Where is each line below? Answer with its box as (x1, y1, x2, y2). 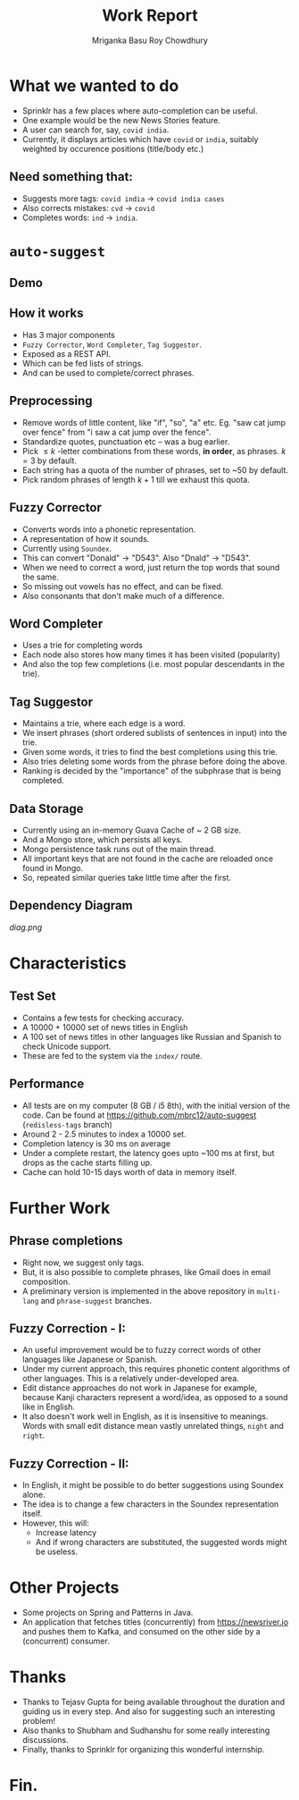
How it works (9, 306, 84, 321)
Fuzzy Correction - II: (9, 1456, 129, 1471)
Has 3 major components (21, 329, 116, 340)
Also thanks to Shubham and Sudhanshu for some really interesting (21, 1725, 270, 1736)
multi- (256, 1287, 281, 1297)
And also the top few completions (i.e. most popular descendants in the (21, 659, 286, 670)
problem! (21, 1716, 56, 1727)
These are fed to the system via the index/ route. (21, 1050, 203, 1061)
